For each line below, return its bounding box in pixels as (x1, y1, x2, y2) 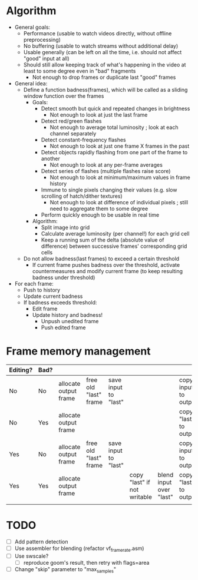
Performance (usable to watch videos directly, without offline (23, 29, 172, 37)
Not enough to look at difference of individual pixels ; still (49, 198, 189, 206)
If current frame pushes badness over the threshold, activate (32, 261, 180, 269)
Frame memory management (6, 344, 151, 358)
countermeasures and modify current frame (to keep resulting (32, 267, 183, 274)
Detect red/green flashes (41, 117, 102, 124)
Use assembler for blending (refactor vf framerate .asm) (14, 545, 144, 553)
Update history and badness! (32, 311, 103, 319)
